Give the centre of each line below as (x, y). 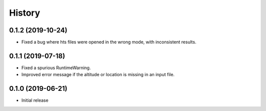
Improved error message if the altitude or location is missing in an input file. (98, 75)
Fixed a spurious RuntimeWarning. (56, 68)
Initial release (35, 100)
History (25, 13)
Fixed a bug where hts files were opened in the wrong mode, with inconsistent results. (109, 42)
